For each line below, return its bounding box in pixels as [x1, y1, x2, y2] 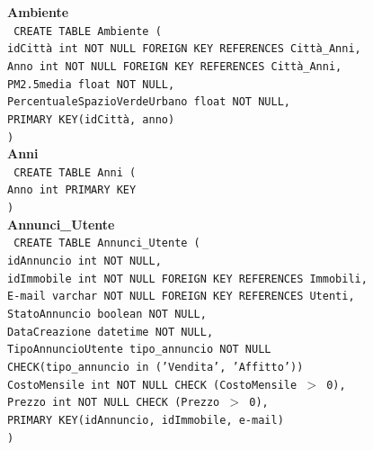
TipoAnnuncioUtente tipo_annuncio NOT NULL [7, 343, 271, 356]
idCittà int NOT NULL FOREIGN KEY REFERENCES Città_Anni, [7, 42, 361, 56]
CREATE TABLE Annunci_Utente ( [13, 237, 200, 250]
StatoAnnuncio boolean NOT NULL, [7, 307, 207, 320]
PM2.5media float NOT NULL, [7, 77, 175, 91]
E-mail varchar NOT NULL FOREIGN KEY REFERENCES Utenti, [7, 290, 355, 303]
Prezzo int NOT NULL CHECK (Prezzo [7, 396, 220, 409]
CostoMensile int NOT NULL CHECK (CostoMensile [7, 378, 298, 391]
